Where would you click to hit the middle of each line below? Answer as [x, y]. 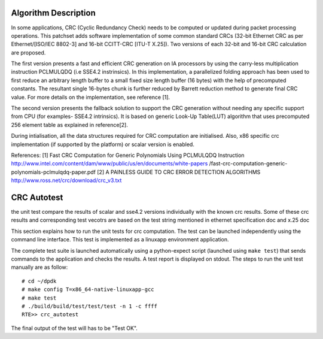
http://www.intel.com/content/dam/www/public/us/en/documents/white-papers [109, 164]
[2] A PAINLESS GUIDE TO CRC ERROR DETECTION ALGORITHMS [179, 172]
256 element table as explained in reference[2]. [69, 125]
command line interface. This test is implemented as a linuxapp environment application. [120, 240]
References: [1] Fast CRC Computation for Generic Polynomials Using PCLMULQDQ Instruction [128, 155]
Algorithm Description [53, 13]
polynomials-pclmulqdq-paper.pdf [53, 172]
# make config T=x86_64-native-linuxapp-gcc [88, 290]
